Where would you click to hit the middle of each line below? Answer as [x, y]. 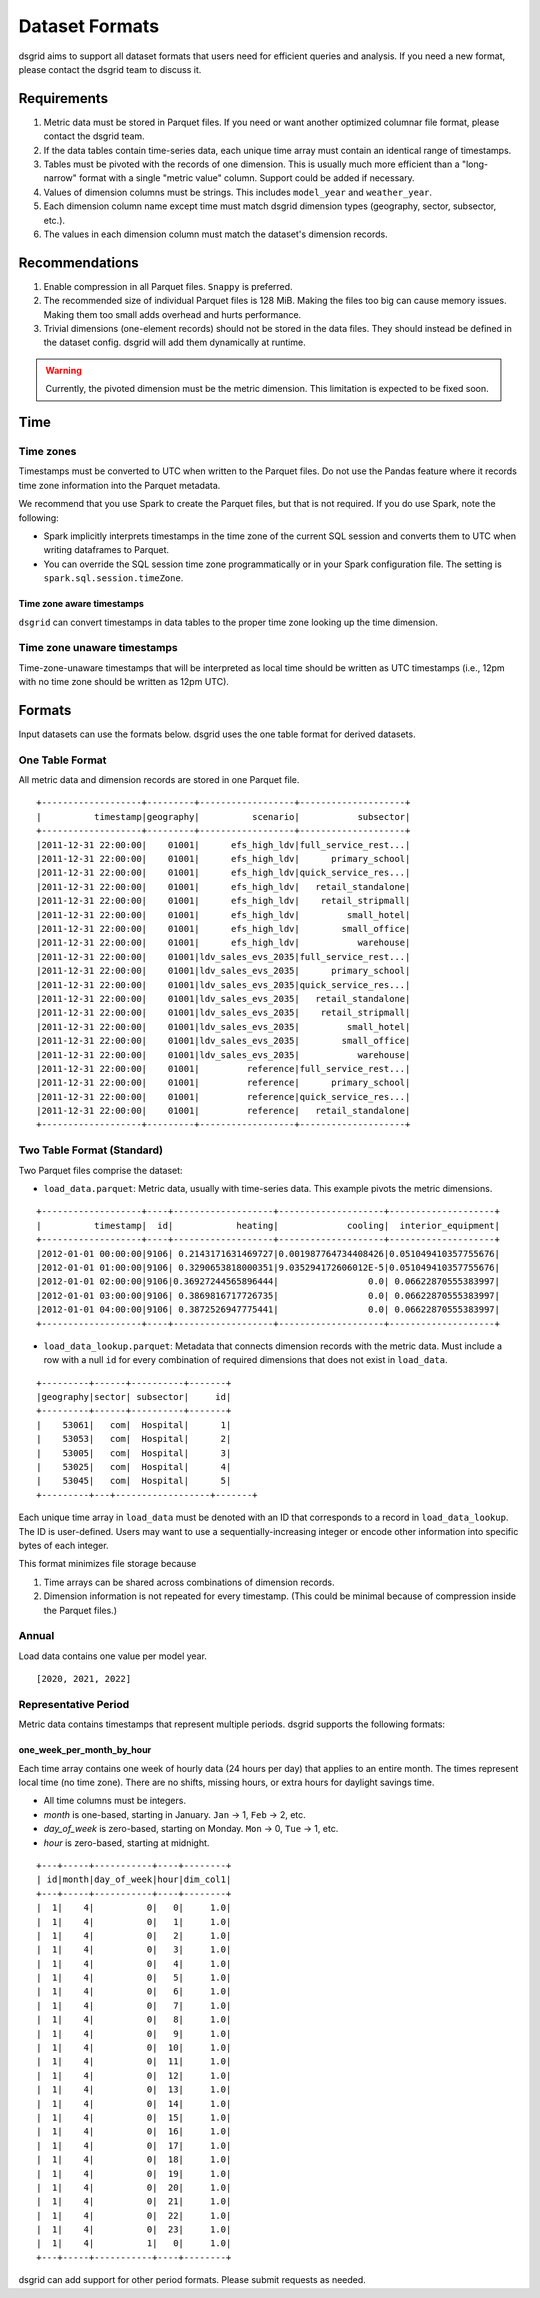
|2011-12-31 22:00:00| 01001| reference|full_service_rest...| [223, 1068]
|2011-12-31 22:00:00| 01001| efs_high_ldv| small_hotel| [223, 914]
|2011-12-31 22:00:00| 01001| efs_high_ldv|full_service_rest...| [223, 844]
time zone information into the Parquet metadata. [119, 485]
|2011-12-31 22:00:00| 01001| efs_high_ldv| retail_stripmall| [223, 901]
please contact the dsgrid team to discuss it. [110, 69]
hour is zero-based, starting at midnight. [126, 1842]
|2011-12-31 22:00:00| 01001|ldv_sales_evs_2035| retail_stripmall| [223, 1013]
